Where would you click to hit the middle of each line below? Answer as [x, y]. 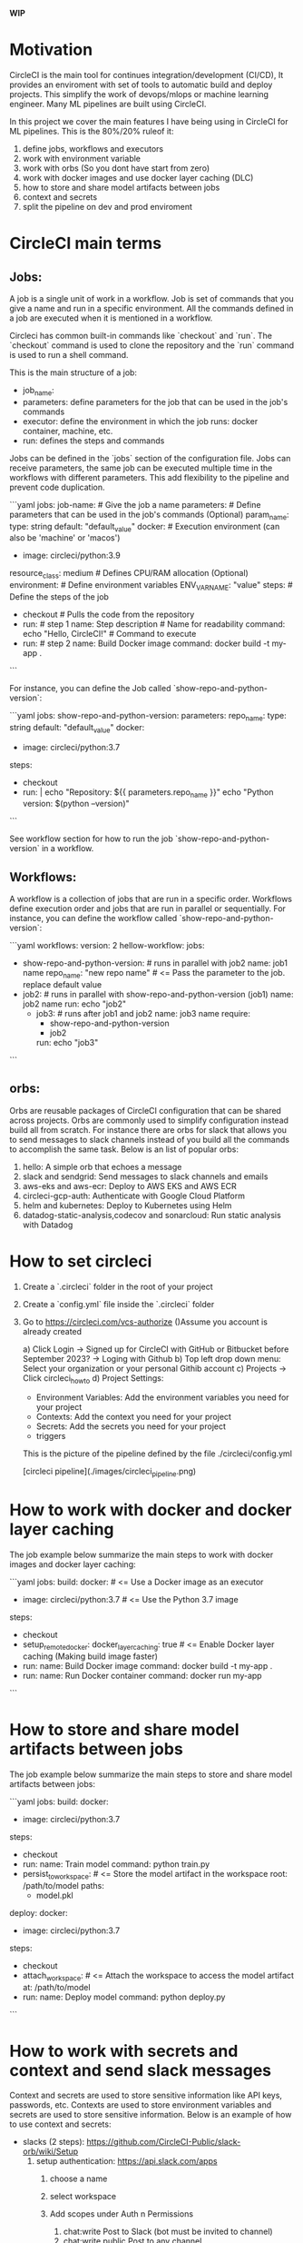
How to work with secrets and [124, 2051]
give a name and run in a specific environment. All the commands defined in [151, 308]
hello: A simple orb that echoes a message [102, 1166]
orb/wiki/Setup [50, 2151]
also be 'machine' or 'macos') [65, 538]
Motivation [51, 50]
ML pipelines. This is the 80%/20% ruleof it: [92, 131]
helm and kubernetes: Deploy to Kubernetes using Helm [127, 1205]
